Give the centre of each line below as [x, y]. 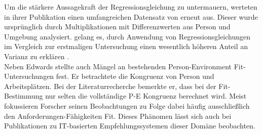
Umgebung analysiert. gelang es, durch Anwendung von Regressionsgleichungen [127, 36]
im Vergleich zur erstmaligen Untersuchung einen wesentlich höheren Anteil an [126, 46]
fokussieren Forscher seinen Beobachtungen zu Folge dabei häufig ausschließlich [127, 105]
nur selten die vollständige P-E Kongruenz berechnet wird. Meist [146, 96]
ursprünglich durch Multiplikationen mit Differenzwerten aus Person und [117, 27]
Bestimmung [24, 96]
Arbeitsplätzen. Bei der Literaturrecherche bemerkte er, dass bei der [110, 86]
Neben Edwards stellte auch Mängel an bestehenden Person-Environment [118, 66]
